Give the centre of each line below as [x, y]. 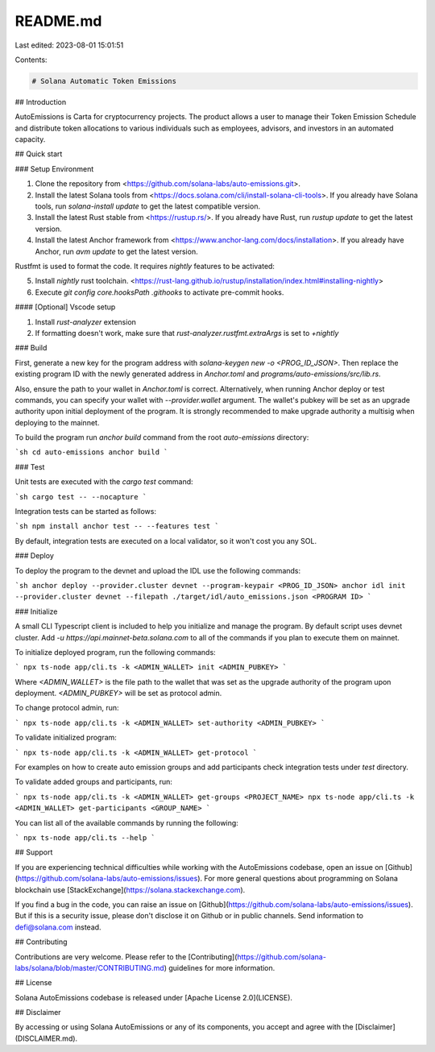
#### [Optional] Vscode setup [65, 307]
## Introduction [41, 101]
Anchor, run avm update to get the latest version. [116, 251]
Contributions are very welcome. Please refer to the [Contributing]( [126, 957]
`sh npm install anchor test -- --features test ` [117, 526]
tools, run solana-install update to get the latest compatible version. [148, 206]
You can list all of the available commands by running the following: [127, 822]
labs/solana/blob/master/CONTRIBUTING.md [89, 967]
